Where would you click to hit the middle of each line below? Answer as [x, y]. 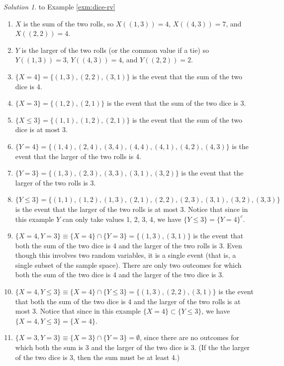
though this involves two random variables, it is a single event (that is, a [126, 255]
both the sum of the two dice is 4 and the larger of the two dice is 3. [119, 274]
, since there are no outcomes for [189, 337]
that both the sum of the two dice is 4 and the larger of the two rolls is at [128, 301]
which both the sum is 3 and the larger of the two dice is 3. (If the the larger [133, 347]
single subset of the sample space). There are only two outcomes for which [128, 265]
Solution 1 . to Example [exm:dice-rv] [59, 6]
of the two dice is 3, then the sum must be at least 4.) [97, 357]
